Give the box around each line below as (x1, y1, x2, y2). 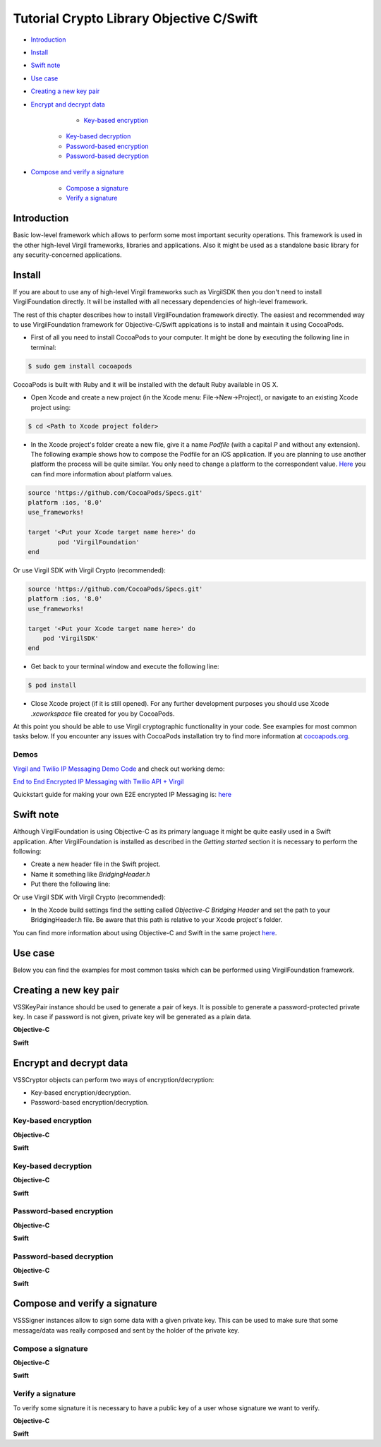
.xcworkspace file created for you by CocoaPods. (30, 709, 175, 718)
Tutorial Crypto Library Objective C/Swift (13, 11, 258, 26)
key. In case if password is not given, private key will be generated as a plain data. (13, 1012, 252, 1021)
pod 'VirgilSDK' (42, 634, 99, 642)
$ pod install (28, 681, 77, 690)
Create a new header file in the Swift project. (30, 860, 161, 868)
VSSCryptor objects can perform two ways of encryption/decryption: (13, 1075, 214, 1083)
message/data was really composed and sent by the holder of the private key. (13, 1326, 240, 1334)
